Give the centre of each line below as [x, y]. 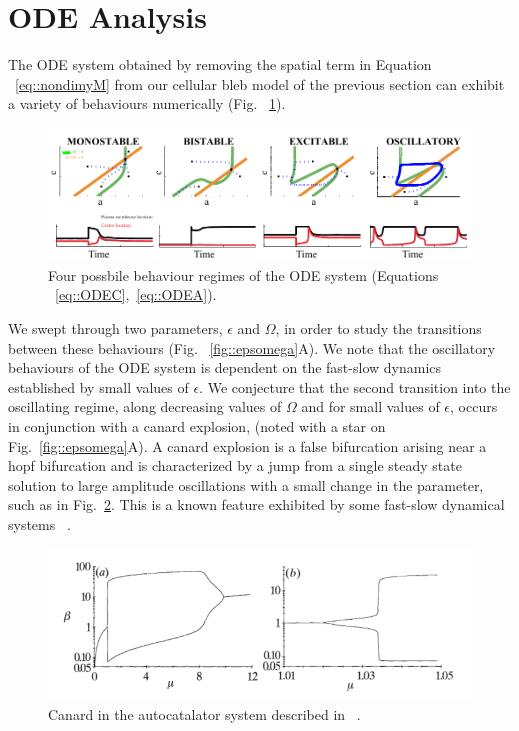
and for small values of [370, 406]
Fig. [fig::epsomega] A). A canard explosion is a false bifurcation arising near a [247, 445]
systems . [39, 523]
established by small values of [98, 386]
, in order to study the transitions [378, 327]
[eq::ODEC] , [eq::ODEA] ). [136, 294]
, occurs [474, 406]
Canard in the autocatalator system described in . [204, 714]
